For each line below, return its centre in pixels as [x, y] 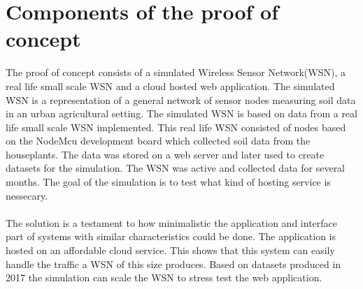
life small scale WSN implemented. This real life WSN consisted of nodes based [176, 127]
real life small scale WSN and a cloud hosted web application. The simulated [170, 86]
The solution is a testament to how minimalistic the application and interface [171, 222]
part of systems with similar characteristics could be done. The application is [171, 236]
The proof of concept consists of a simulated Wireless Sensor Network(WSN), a [176, 72]
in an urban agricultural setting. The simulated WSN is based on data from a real [181, 113]
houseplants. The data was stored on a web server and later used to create [165, 154]
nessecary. [27, 195]
